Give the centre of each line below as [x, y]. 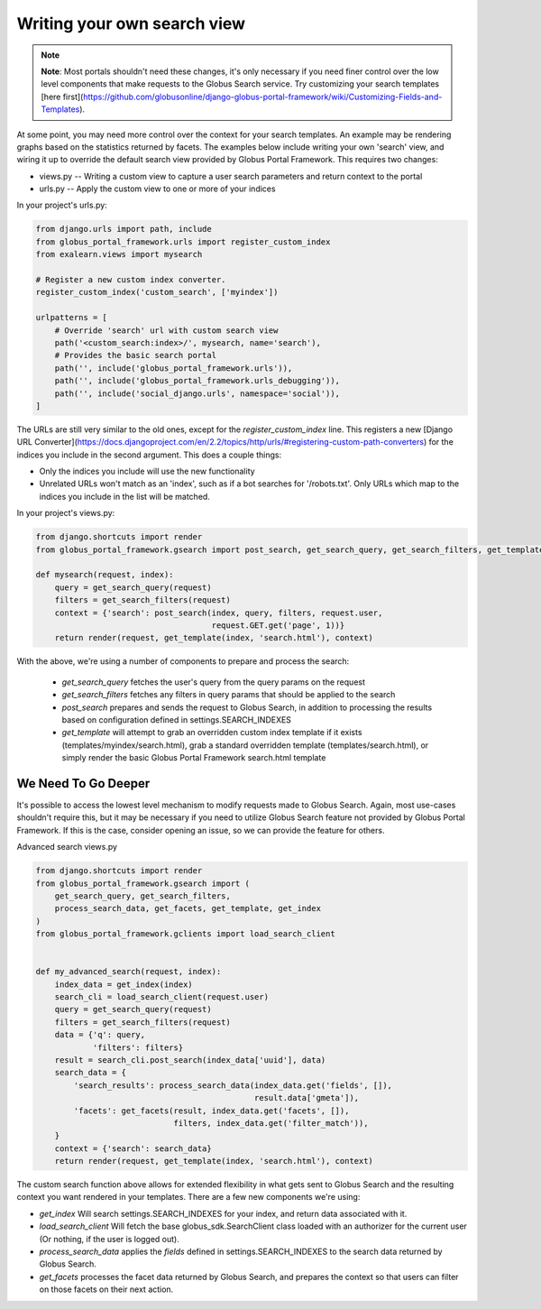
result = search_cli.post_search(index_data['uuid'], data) [190, 1060]
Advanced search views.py [67, 847]
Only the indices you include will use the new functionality [147, 471]
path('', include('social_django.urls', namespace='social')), [197, 393]
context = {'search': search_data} [133, 1148]
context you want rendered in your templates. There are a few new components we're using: [188, 1197]
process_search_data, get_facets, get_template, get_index [188, 908]
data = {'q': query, [100, 1035]
